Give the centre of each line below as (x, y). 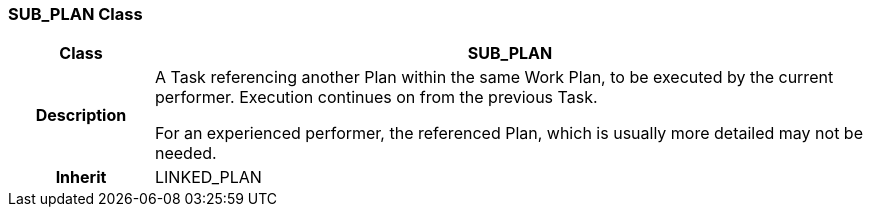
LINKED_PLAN (208, 177)
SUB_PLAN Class (75, 14)
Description (81, 115)
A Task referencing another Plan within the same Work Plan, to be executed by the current (494, 77)
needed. (185, 153)
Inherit (81, 177)
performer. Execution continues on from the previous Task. (376, 97)
